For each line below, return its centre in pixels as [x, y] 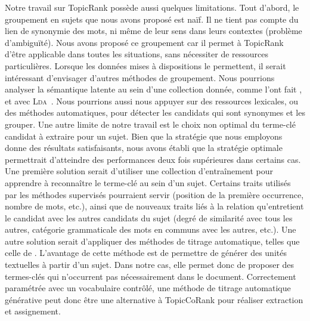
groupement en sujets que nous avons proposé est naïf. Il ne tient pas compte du [152, 19]
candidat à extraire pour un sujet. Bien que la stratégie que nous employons [144, 136]
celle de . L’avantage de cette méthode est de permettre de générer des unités [146, 253]
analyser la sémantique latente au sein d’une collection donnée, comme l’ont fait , [154, 89]
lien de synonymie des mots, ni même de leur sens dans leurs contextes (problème [154, 31]
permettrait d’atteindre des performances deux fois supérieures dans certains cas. [153, 159]
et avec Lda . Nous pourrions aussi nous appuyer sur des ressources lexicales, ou [152, 101]
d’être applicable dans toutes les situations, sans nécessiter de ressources [137, 54]
